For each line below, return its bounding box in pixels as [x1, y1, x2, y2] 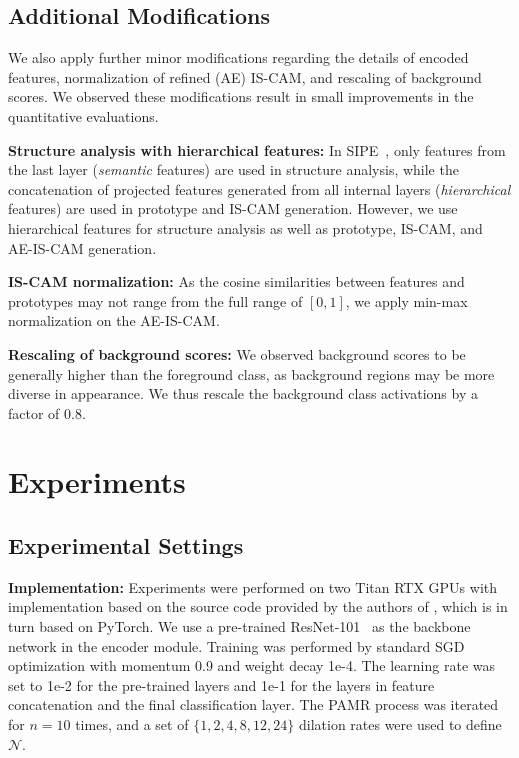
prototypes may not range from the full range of [8, 290, 303, 311]
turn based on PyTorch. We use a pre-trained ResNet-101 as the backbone [8, 616, 471, 637]
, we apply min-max [345, 290, 468, 311]
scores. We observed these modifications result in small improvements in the [8, 86, 474, 107]
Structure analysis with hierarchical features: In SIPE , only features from [8, 139, 506, 160]
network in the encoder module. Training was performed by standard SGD [8, 635, 465, 656]
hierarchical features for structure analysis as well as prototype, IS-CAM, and [8, 217, 483, 238]
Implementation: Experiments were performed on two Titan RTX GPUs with [8, 576, 498, 597]
